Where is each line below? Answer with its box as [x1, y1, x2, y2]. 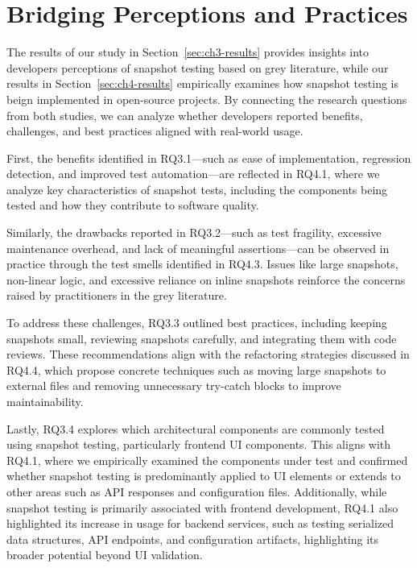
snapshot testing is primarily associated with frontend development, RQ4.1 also [6, 499, 398, 516]
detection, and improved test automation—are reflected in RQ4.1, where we [6, 165, 380, 182]
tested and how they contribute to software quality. [6, 197, 259, 214]
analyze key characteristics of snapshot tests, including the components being [6, 180, 388, 197]
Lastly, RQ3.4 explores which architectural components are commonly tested [6, 420, 385, 437]
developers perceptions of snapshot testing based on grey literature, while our [6, 59, 389, 76]
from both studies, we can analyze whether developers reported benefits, [6, 106, 363, 123]
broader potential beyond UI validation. [6, 546, 203, 563]
